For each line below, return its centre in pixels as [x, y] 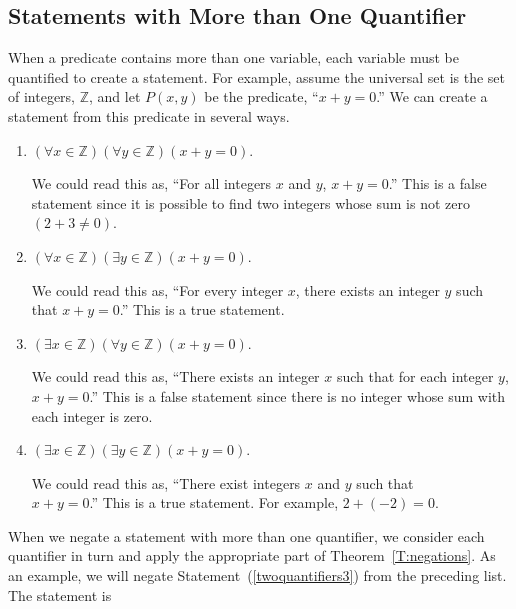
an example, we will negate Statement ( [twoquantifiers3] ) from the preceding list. [257, 575]
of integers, [42, 96]
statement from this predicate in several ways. [149, 115]
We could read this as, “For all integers [151, 183]
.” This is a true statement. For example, [214, 502]
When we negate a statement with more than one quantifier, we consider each [246, 535]
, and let [115, 96]
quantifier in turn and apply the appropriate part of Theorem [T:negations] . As [252, 555]
